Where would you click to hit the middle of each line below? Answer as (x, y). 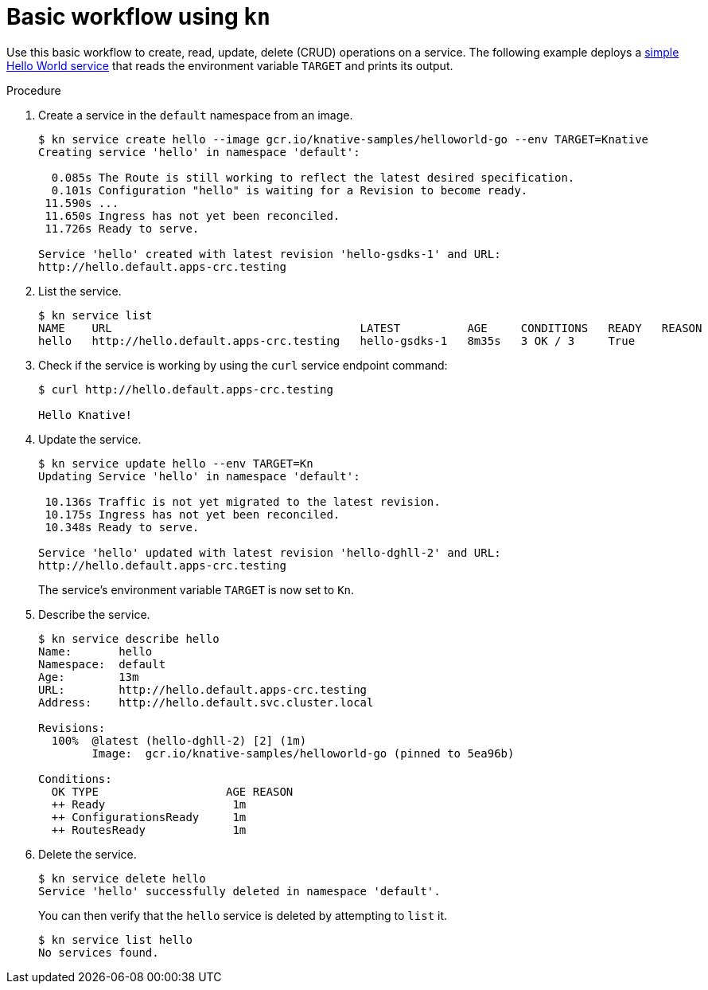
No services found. (99, 952)
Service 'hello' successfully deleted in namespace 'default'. (239, 891)
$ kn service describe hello (129, 638)
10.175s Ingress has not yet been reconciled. (193, 514)
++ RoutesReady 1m (149, 830)
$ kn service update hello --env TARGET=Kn (176, 463)
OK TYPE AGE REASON (172, 791)
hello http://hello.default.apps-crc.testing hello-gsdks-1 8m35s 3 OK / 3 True (337, 340)
